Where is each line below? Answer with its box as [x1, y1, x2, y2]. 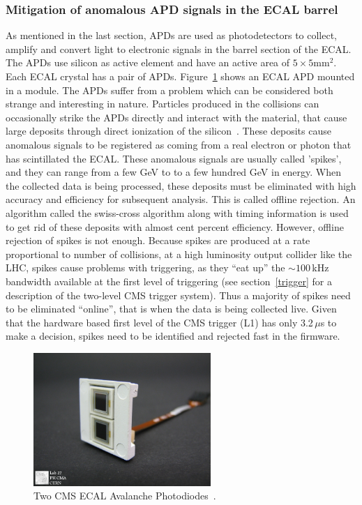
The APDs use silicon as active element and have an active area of [6, 55, 290, 70]
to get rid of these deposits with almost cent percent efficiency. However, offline [6, 219, 344, 234]
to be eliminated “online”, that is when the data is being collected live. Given [6, 301, 337, 316]
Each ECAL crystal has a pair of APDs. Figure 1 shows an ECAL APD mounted [6, 69, 355, 83]
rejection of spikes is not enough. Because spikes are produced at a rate [6, 233, 310, 248]
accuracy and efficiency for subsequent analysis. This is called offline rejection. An [6, 192, 356, 206]
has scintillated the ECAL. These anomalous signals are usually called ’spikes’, [6, 151, 342, 165]
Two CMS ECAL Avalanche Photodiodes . [33, 488, 216, 503]
